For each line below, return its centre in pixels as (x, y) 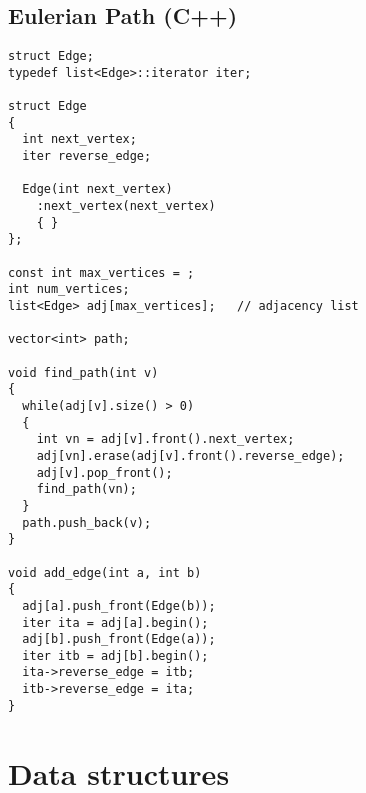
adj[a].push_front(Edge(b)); (119, 605)
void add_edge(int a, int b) (105, 572)
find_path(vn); (86, 489)
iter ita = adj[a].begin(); (115, 622)
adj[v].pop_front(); (104, 472)
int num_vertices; (69, 289)
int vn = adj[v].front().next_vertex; (165, 439)
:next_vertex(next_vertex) (126, 206)
